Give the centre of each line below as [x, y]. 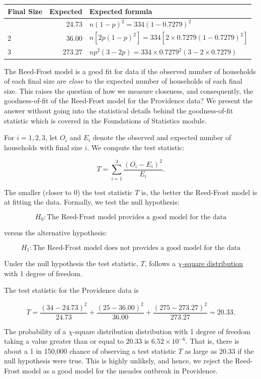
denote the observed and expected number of [162, 137]
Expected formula [121, 11]
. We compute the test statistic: [136, 147]
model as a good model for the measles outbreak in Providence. [120, 370]
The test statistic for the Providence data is [71, 290]
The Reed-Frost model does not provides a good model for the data [137, 248]
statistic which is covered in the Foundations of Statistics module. [105, 120]
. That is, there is [212, 341]
